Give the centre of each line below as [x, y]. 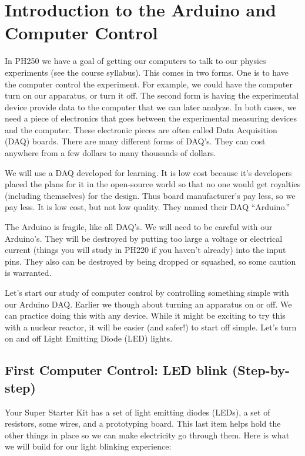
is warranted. [28, 273]
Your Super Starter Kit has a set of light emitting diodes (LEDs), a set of [138, 412]
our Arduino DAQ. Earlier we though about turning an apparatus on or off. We [148, 304]
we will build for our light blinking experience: [88, 446]
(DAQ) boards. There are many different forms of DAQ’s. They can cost [135, 141]
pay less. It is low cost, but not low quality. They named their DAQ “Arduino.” [148, 207]
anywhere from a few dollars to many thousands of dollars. [110, 153]
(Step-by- [261, 370]
